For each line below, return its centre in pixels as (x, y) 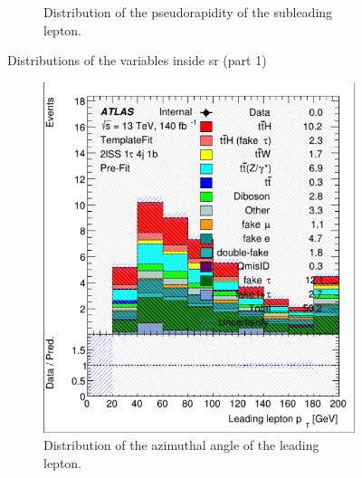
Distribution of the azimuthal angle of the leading (181, 445)
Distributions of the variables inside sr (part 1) (137, 60)
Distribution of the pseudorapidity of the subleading (188, 12)
